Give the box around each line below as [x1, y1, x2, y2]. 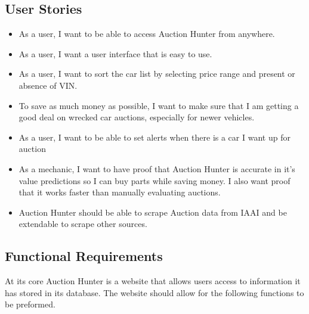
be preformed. [5, 298, 55, 310]
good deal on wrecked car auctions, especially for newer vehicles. [18, 111, 255, 123]
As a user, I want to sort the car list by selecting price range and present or [18, 67, 295, 80]
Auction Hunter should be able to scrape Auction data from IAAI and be [18, 206, 287, 218]
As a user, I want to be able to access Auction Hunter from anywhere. [18, 27, 275, 40]
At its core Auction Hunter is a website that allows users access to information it [5, 275, 301, 287]
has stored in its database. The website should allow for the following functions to [5, 286, 304, 299]
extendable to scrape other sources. [18, 217, 147, 230]
